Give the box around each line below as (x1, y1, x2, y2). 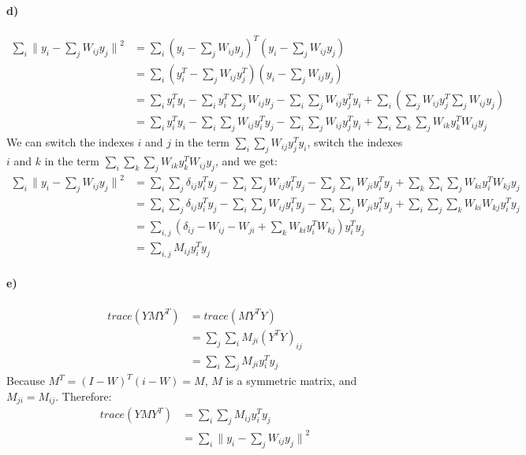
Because (6, 372, 45, 389)
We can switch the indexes (6, 134, 134, 150)
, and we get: (215, 153, 278, 169)
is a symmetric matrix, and (226, 372, 357, 389)
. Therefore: (55, 388, 112, 405)
